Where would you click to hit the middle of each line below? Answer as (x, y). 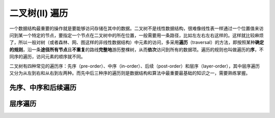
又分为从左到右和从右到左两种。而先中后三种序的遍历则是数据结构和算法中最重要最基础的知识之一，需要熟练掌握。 (130, 73)
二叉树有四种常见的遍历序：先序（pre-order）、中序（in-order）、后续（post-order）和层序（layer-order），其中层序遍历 (135, 66)
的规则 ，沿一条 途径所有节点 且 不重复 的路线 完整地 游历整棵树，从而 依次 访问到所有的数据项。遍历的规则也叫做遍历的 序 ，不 (136, 49)
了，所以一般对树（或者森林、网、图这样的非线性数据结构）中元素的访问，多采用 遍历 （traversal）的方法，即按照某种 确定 (137, 43)
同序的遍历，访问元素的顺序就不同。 (47, 57)
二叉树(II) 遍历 (39, 13)
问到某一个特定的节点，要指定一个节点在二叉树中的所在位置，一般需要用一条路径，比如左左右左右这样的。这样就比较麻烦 (136, 35)
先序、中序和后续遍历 (43, 87)
